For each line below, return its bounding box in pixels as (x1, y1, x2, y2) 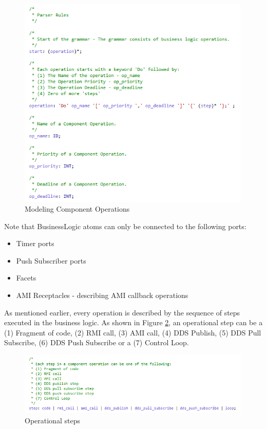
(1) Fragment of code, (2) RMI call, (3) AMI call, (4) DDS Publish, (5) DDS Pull (4, 327, 261, 338)
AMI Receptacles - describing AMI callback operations (16, 290, 188, 301)
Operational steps (25, 415, 80, 425)
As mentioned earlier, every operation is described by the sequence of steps (4, 307, 240, 318)
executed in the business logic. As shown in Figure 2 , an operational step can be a (4, 317, 263, 328)
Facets (16, 272, 36, 283)
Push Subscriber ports (16, 255, 86, 266)
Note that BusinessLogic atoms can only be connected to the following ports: (4, 220, 246, 231)
